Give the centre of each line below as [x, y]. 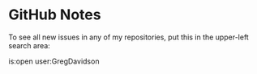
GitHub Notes [55, 15]
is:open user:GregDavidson [54, 61]
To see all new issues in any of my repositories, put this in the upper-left [128, 37]
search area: [29, 45]
